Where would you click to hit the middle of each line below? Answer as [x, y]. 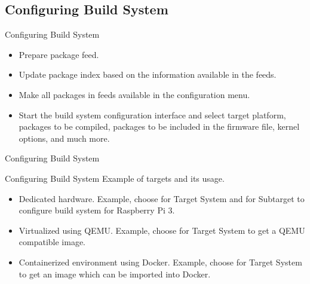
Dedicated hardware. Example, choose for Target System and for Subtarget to [162, 198]
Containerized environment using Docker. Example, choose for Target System [160, 262]
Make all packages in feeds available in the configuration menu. [134, 94]
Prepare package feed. [59, 54]
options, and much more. [64, 138]
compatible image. [52, 242]
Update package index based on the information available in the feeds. [148, 74]
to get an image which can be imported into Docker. [115, 274]
